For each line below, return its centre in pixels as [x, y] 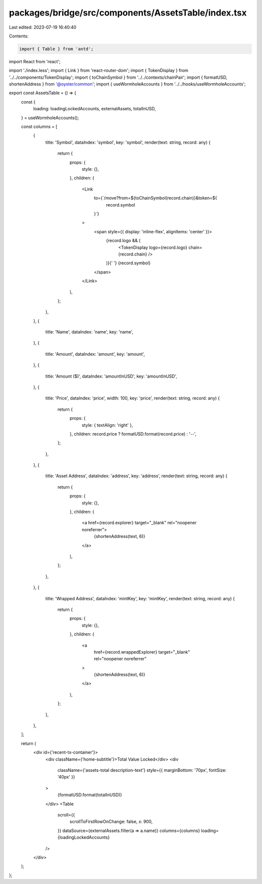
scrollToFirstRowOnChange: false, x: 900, [111, 822]
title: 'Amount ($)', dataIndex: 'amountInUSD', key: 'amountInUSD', [111, 376]
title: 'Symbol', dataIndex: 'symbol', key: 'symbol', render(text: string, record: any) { [128, 142]
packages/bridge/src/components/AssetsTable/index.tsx [128, 13]
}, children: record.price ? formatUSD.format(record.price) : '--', [133, 434]
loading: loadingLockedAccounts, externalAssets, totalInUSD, [95, 109]
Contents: [19, 36]
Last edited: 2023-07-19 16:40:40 [43, 27]
